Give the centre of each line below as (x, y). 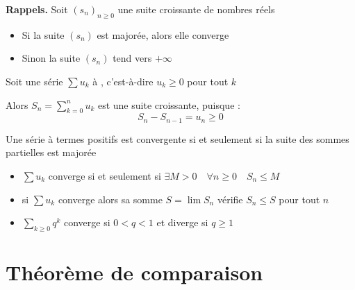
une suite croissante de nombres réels (196, 9)
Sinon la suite (51, 58)
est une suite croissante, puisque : (169, 104)
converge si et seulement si (105, 176)
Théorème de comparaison (134, 272)
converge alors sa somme (110, 199)
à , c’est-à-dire (123, 81)
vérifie (230, 199)
